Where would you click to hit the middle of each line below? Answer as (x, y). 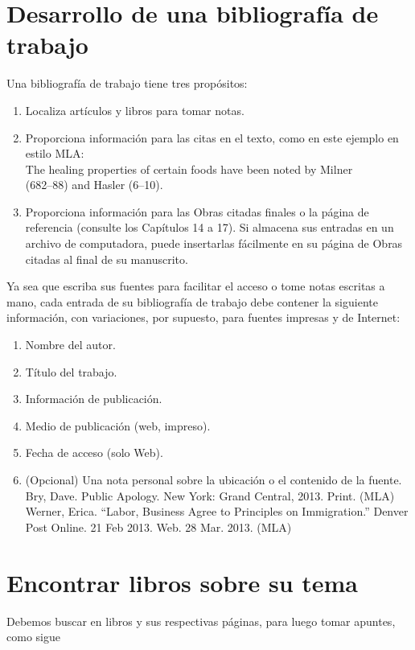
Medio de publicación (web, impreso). (118, 425)
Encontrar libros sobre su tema (182, 582)
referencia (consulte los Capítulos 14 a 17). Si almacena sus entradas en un (210, 227)
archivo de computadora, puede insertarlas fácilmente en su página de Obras (214, 243)
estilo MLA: (55, 153)
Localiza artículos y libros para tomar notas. (135, 110)
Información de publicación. (94, 399)
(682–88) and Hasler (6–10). (94, 185)
